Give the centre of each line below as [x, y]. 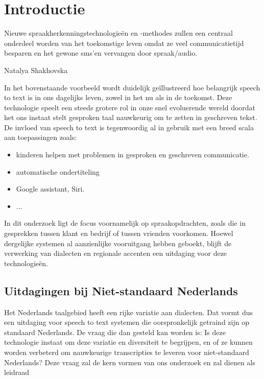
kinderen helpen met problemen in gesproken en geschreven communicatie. [133, 155]
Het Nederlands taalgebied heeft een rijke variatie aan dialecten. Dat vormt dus [128, 312]
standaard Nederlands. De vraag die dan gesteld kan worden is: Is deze [115, 332]
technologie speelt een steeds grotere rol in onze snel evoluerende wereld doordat [130, 107]
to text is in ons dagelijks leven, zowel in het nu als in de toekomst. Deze [118, 97]
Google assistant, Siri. [50, 189]
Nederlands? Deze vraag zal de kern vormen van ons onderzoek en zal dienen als [130, 362]
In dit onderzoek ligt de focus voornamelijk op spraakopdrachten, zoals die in [125, 223]
